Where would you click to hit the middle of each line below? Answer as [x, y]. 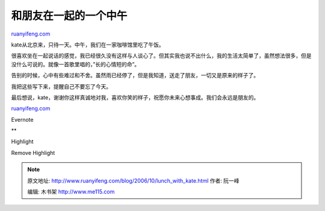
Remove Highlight [33, 153]
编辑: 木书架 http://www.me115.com [71, 192]
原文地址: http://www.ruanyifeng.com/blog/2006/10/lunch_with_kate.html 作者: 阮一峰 [134, 180]
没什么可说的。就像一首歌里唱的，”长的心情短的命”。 [76, 64]
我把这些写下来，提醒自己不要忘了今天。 [61, 86]
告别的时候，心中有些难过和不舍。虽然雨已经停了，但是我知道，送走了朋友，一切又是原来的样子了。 [135, 75]
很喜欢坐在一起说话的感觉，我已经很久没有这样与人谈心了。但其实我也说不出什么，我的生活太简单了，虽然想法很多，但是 [161, 56]
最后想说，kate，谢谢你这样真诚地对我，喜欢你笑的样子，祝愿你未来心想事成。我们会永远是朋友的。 [135, 97]
